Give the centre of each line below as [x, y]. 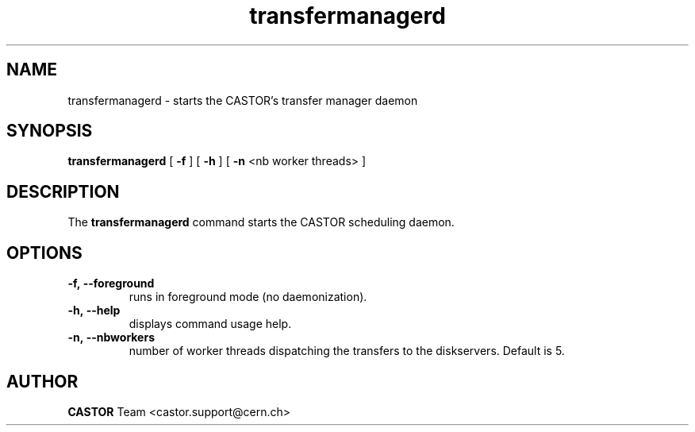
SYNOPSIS [50, 131]
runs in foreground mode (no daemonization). [248, 297]
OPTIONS [44, 253]
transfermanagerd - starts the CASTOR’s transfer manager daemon [243, 100]
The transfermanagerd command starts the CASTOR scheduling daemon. [261, 222]
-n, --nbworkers [111, 337]
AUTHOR [42, 381]
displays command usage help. [210, 324]
